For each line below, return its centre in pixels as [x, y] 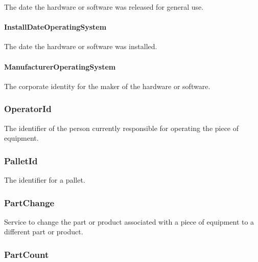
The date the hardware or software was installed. [81, 46]
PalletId [21, 160]
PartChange [29, 202]
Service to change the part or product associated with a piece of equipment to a [129, 221]
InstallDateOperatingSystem [55, 27]
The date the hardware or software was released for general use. [104, 7]
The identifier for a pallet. [45, 180]
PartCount [27, 254]
